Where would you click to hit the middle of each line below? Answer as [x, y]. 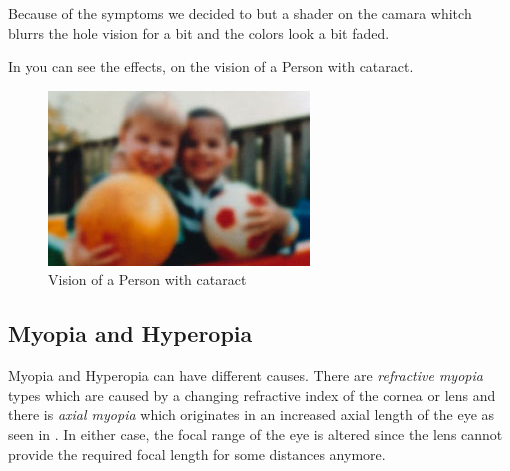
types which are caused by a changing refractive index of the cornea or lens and [252, 394]
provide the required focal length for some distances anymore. [197, 453]
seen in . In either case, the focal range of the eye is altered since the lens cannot [255, 433]
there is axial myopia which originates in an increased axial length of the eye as [251, 414]
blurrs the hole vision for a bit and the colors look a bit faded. [199, 32]
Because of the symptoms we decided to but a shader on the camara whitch [240, 13]
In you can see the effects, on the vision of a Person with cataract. [211, 66]
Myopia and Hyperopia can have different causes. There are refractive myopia [245, 375]
